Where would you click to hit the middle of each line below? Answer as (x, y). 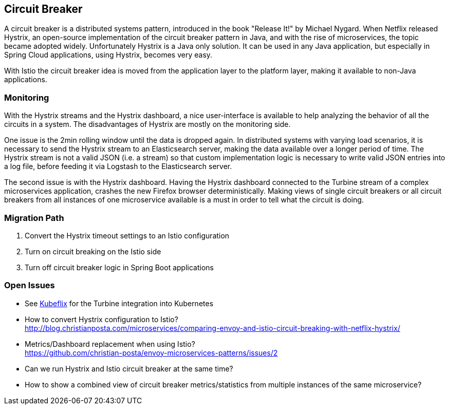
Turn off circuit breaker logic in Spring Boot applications (119, 267)
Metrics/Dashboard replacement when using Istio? (110, 344)
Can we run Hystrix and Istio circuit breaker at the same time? (129, 368)
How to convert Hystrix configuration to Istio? (101, 319)
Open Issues (30, 285)
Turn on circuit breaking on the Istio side (93, 251)
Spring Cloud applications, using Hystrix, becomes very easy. (108, 55)
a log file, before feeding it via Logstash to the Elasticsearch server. (118, 166)
